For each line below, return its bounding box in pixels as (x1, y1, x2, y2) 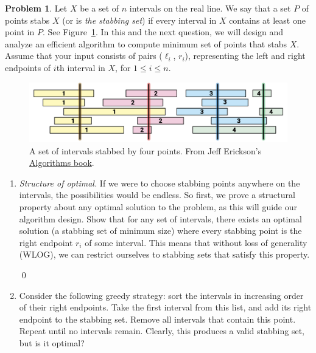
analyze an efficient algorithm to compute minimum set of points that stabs (5, 37, 287, 50)
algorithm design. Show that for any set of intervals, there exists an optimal (19, 212, 302, 225)
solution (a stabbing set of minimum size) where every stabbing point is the (19, 224, 302, 237)
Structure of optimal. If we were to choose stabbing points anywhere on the (19, 176, 300, 189)
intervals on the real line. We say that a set (129, 2, 291, 14)
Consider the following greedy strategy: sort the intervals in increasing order (19, 289, 304, 301)
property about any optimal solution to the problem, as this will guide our (19, 200, 298, 213)
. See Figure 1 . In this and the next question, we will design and (42, 26, 284, 38)
